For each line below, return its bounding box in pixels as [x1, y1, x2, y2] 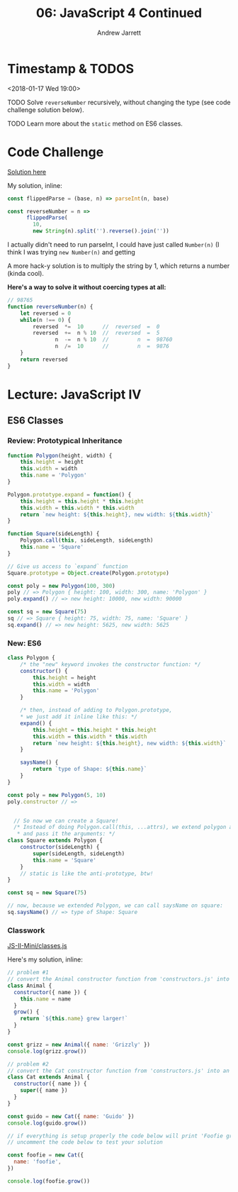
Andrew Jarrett [96, 28, 142, 37]
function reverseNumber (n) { [7, 303, 93, 310]
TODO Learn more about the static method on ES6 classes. [7, 119, 183, 128]
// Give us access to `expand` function [7, 562, 129, 570]
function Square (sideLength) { [7, 530, 100, 537]
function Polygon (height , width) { [7, 452, 113, 459]
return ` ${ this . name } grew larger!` [20, 1015, 129, 1023]
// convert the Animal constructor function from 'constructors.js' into [7, 976, 230, 983]
